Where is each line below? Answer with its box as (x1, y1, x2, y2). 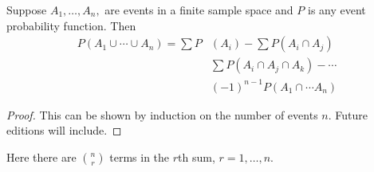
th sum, (178, 148, 215, 165)
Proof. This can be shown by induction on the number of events (6, 106, 318, 123)
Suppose (6, 2, 47, 18)
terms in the (109, 148, 170, 165)
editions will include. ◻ (6, 122, 122, 139)
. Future (328, 106, 368, 123)
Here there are (6, 148, 77, 165)
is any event (307, 2, 366, 18)
